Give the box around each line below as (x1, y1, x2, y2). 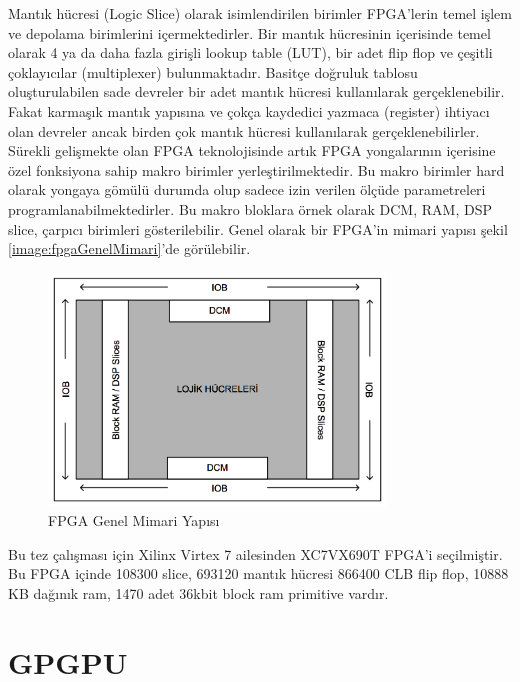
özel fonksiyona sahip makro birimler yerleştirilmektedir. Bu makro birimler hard (8, 159, 505, 180)
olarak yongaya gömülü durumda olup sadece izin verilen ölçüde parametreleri (8, 179, 486, 200)
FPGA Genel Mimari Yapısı (48, 509, 220, 530)
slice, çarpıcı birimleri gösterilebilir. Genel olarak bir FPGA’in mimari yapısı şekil (8, 218, 508, 239)
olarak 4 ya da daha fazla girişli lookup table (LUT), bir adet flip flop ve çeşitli (8, 42, 493, 63)
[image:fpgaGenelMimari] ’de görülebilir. (8, 238, 251, 259)
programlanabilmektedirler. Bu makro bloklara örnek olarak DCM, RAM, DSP (8, 198, 492, 219)
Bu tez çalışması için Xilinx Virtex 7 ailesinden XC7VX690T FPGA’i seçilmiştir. (8, 543, 503, 564)
